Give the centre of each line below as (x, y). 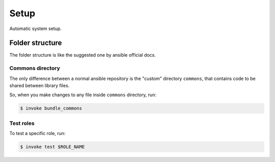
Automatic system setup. (36, 29)
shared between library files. (39, 85)
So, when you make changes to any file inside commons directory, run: (83, 95)
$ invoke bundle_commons (51, 109)
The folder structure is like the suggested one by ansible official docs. (83, 55)
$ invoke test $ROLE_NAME (52, 147)
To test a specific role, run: (37, 133)
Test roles (22, 123)
